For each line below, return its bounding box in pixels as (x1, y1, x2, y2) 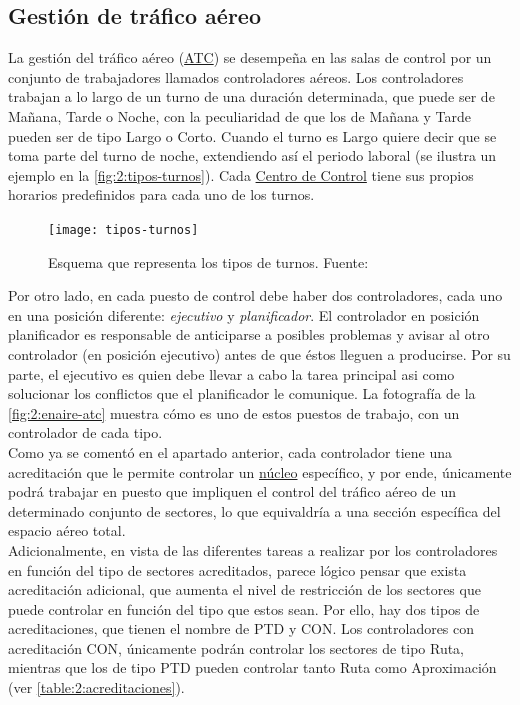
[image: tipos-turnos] (48, 222, 199, 237)
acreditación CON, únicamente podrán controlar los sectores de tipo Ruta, (8, 637, 465, 658)
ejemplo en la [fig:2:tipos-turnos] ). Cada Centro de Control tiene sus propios (8, 164, 474, 185)
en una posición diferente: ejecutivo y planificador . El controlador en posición (8, 304, 480, 325)
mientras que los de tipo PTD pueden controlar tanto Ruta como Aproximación (8, 657, 497, 678)
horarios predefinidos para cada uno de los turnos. (8, 184, 315, 205)
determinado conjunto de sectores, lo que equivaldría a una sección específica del (8, 500, 501, 521)
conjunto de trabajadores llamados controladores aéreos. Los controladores (8, 66, 464, 87)
